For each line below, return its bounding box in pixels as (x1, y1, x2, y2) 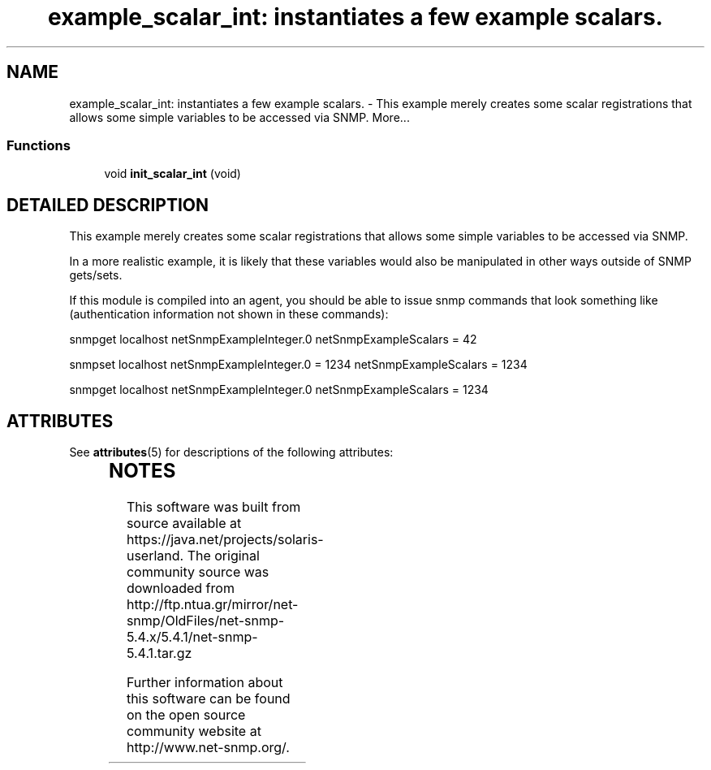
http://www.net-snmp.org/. (126, 738, 290, 755)
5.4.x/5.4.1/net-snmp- (126, 628, 258, 645)
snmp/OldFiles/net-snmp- (126, 612, 285, 629)
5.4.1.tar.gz (126, 644, 192, 661)
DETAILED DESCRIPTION (6, 194, 209, 215)
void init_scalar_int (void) (104, 167, 241, 181)
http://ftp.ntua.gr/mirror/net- (126, 595, 299, 612)
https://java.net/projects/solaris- (126, 530, 324, 547)
